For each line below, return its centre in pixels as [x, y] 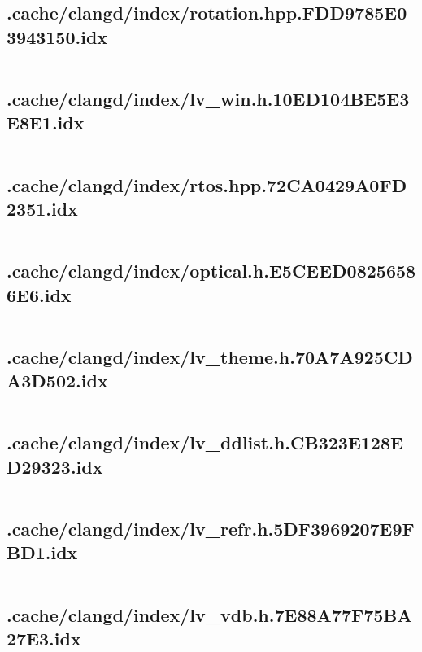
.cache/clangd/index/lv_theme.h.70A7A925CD [210, 356]
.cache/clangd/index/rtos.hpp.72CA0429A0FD [207, 184]
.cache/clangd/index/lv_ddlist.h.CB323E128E [205, 442]
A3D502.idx [57, 381]
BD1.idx [42, 552]
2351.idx [42, 208]
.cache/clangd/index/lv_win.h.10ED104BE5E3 [208, 98]
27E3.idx [44, 638]
